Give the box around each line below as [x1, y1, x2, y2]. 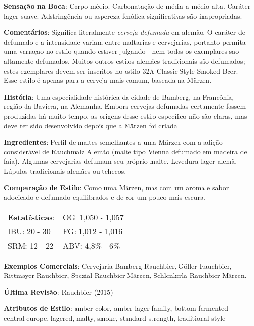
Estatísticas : [8, 211, 55, 223]
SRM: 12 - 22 [8, 239, 54, 251]
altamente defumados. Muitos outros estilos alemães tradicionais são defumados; [4, 55, 245, 66]
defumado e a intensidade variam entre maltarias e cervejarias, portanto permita [4, 36, 246, 47]
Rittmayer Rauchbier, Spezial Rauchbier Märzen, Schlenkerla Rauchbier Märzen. [4, 270, 247, 280]
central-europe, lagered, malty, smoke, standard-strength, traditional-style [4, 313, 226, 323]
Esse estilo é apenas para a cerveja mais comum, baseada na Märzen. [4, 75, 212, 85]
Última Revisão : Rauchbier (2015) [4, 286, 113, 297]
